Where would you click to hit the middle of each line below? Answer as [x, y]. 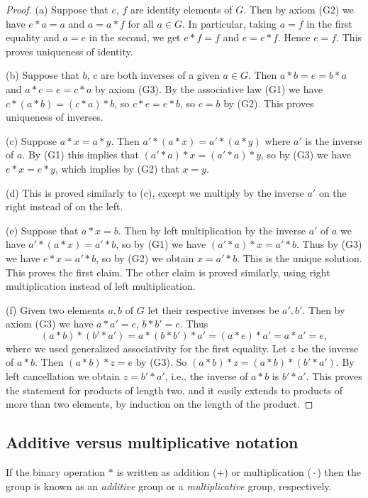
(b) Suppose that [43, 75]
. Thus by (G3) [329, 244]
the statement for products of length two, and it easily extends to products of [174, 390]
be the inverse [328, 348]
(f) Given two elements [55, 309]
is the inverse [334, 140]
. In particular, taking [229, 23]
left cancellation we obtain [63, 376]
